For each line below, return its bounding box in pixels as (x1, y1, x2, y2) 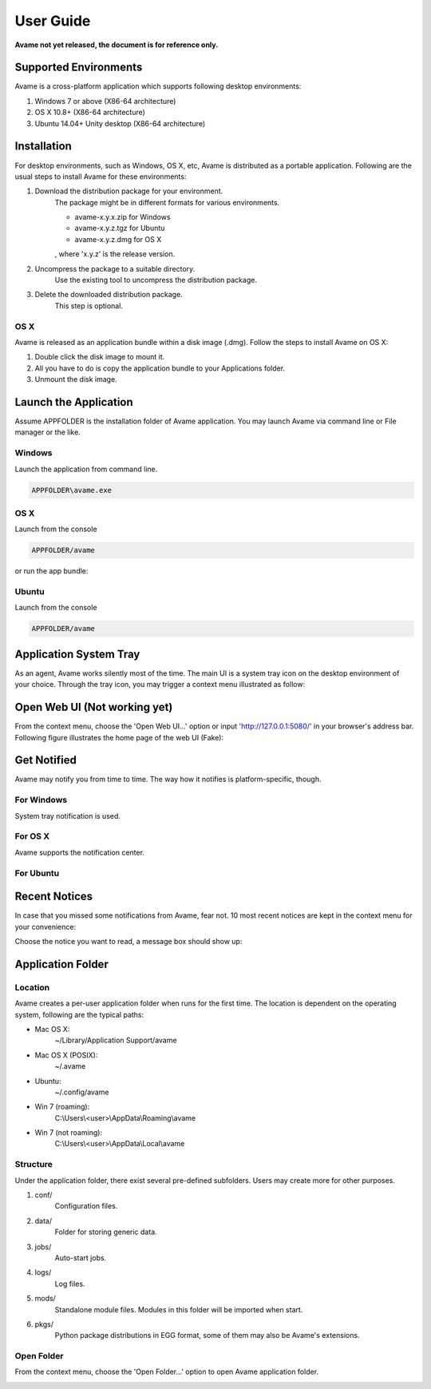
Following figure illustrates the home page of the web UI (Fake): (14, 732, 224, 742)
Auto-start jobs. (54, 1252, 107, 1262)
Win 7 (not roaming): (34, 1128, 103, 1137)
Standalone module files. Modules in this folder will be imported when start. (54, 1304, 303, 1314)
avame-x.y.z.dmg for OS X (74, 234, 162, 244)
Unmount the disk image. (34, 375, 117, 384)
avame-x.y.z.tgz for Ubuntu (74, 224, 165, 233)
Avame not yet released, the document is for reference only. (14, 40, 219, 50)
